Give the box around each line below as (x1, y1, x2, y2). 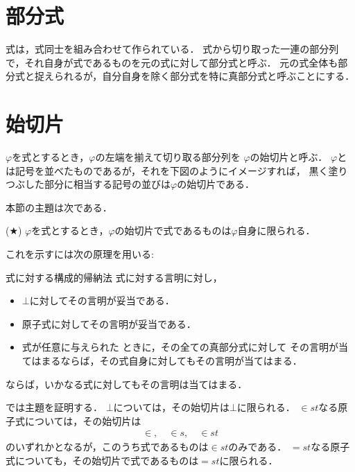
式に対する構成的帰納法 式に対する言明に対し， (6, 270, 223, 284)
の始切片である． (177, 177, 255, 191)
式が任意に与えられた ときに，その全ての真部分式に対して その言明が (21, 340, 338, 354)
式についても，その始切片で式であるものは (6, 453, 199, 467)
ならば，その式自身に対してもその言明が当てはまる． (60, 353, 302, 367)
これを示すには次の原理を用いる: (6, 247, 154, 261)
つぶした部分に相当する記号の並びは (6, 177, 171, 191)
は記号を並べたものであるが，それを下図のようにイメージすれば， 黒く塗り (6, 163, 348, 177)
